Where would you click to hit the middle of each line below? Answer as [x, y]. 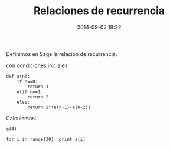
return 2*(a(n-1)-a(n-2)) [59, 107]
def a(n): [18, 76]
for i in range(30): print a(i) [46, 139]
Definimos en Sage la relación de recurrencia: [62, 54]
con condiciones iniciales [37, 65]
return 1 [38, 87]
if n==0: [27, 81]
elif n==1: [30, 92]
